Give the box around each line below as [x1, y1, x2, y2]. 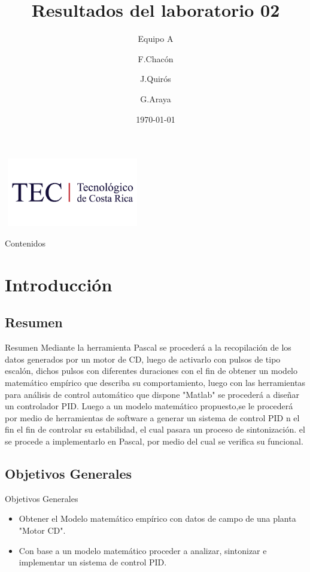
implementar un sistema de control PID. [19, 556, 167, 568]
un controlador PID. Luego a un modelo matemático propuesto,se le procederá [5, 400, 293, 412]
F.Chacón [138, 52, 174, 65]
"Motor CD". [19, 524, 66, 536]
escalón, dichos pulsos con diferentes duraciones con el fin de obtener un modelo [5, 364, 298, 377]
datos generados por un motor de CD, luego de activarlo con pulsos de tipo [5, 352, 281, 365]
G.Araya [140, 92, 171, 105]
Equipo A [138, 32, 174, 45]
